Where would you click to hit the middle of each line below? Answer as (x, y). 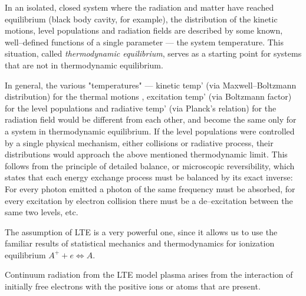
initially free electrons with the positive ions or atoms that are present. (133, 286)
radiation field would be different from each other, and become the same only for (151, 119)
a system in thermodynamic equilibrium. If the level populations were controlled (150, 131)
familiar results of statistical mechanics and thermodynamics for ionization (140, 243)
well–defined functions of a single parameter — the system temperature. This (144, 42)
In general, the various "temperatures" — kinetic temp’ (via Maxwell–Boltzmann (151, 85)
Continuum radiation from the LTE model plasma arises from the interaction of (149, 274)
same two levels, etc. (42, 212)
